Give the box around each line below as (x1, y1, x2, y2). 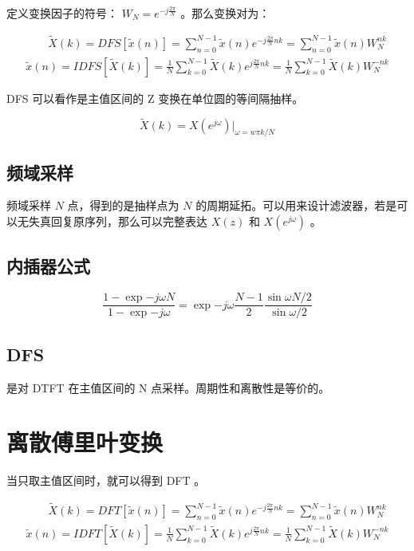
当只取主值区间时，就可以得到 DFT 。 (6, 472, 206, 489)
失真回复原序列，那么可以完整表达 (28, 213, 207, 230)
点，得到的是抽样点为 (67, 197, 179, 214)
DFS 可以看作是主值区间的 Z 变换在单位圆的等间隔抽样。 (6, 89, 304, 106)
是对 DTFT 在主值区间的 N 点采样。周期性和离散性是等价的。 (6, 379, 330, 396)
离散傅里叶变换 (6, 426, 164, 459)
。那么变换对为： (180, 5, 270, 21)
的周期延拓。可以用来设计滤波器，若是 (195, 197, 397, 214)
